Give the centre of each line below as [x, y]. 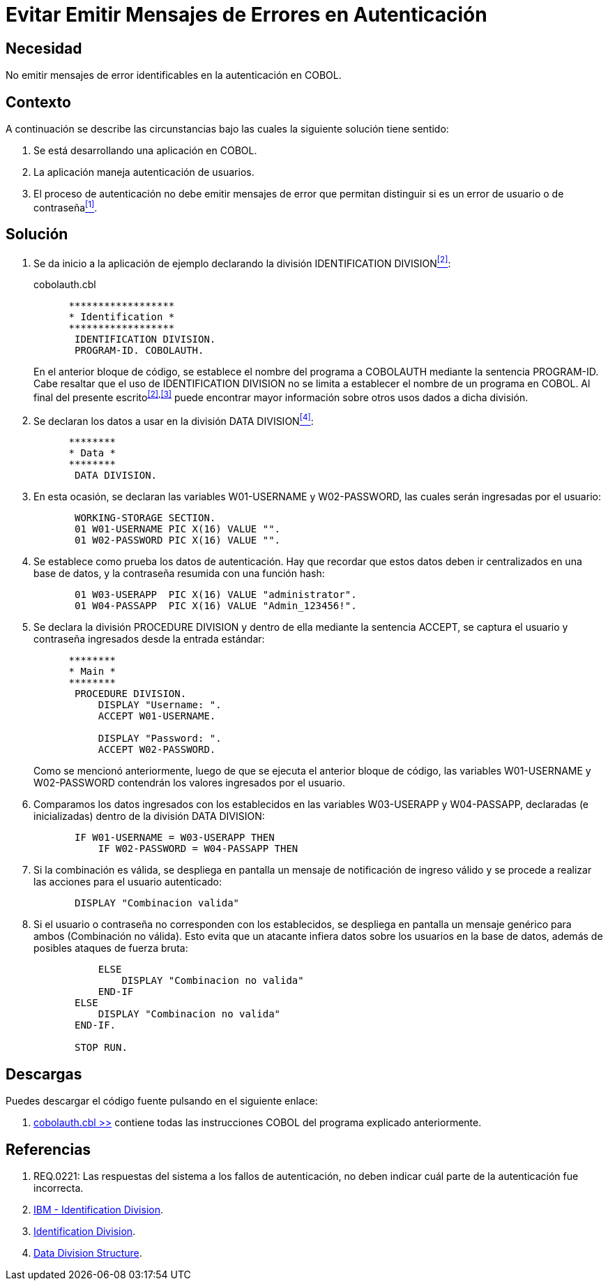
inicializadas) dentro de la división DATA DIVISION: [149, 816]
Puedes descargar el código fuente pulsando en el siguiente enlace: [162, 1101]
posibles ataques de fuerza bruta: [111, 948]
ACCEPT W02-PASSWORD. [157, 750]
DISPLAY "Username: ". [160, 705]
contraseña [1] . [66, 207]
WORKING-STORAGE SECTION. [145, 518]
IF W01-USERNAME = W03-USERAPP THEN [175, 838]
